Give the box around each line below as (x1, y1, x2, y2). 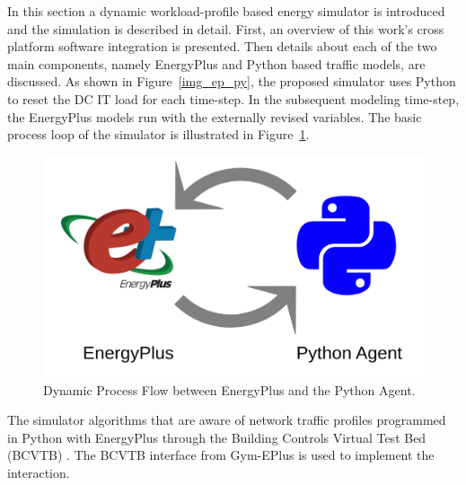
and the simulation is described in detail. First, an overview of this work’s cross (7, 19, 444, 38)
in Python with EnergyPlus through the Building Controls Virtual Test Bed (7, 428, 426, 446)
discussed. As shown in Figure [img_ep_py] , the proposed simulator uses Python (7, 72, 456, 91)
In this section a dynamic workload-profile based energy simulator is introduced (7, 2, 445, 20)
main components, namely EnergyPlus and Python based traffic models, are (7, 54, 426, 73)
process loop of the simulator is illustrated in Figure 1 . (7, 125, 310, 144)
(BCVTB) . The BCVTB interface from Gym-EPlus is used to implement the (7, 445, 435, 464)
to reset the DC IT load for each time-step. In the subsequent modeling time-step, (7, 89, 460, 108)
